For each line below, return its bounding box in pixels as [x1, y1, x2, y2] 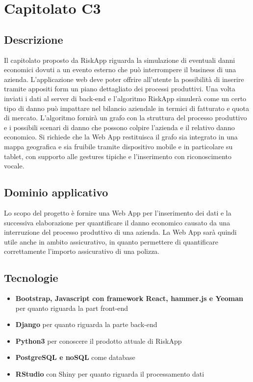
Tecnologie [4, 270, 58, 285]
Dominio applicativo [4, 185, 108, 200]
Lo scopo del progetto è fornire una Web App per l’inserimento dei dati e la [4, 207, 231, 218]
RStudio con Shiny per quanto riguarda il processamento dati [15, 369, 204, 379]
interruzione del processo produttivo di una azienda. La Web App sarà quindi [4, 227, 237, 237]
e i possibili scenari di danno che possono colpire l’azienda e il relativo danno [4, 122, 235, 132]
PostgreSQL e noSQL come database [15, 352, 135, 362]
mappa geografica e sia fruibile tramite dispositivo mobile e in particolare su [4, 141, 233, 151]
